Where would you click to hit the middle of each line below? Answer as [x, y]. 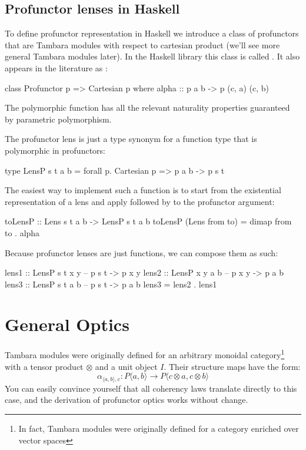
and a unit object [126, 366]
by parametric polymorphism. [58, 119]
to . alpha [22, 232]
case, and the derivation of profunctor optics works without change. [127, 400]
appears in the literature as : [56, 67]
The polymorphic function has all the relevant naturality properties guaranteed [147, 107]
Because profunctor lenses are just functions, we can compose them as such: [142, 252]
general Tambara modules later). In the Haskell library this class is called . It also [152, 56]
